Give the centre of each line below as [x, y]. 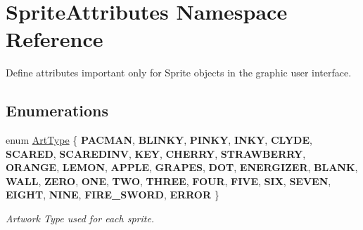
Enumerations [57, 110]
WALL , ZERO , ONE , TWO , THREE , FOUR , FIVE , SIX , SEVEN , [168, 181]
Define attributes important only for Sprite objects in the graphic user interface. [179, 73]
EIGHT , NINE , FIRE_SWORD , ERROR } [113, 195]
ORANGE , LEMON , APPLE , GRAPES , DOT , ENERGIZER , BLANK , [182, 167]
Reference [55, 39]
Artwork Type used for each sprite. [80, 218]
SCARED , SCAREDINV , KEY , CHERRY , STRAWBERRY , [156, 153]
